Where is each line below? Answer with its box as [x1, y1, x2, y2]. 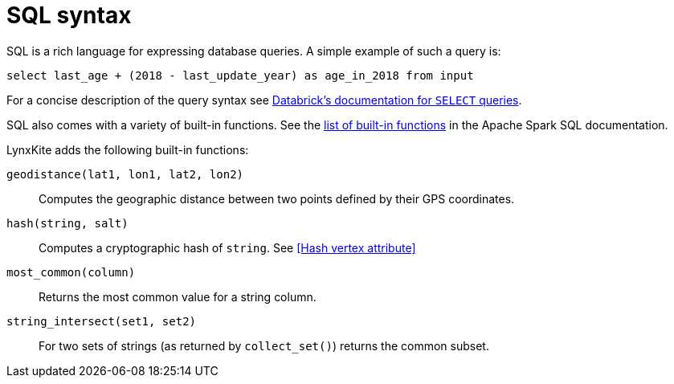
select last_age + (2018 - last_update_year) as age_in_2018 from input [6, 68, 474, 82]
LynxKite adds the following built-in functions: [6, 142, 249, 157]
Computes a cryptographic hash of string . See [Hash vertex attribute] [39, 240, 416, 255]
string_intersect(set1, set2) [6, 314, 197, 328]
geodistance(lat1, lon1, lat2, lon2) [6, 167, 244, 181]
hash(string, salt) [6, 216, 129, 230]
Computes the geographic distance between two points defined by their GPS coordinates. [39, 191, 515, 206]
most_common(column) [6, 265, 136, 279]
